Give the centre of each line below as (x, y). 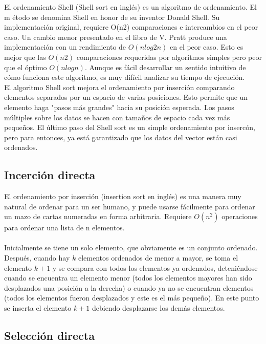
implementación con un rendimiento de (65, 47)
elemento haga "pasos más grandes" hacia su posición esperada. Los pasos (119, 107)
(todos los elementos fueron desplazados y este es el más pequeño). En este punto (132, 298)
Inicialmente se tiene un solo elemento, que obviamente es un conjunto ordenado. (131, 248)
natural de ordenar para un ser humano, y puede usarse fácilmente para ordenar (130, 206)
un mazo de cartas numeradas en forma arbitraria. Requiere (98, 216)
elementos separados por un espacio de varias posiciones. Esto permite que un (126, 97)
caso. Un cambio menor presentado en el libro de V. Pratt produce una (116, 37)
